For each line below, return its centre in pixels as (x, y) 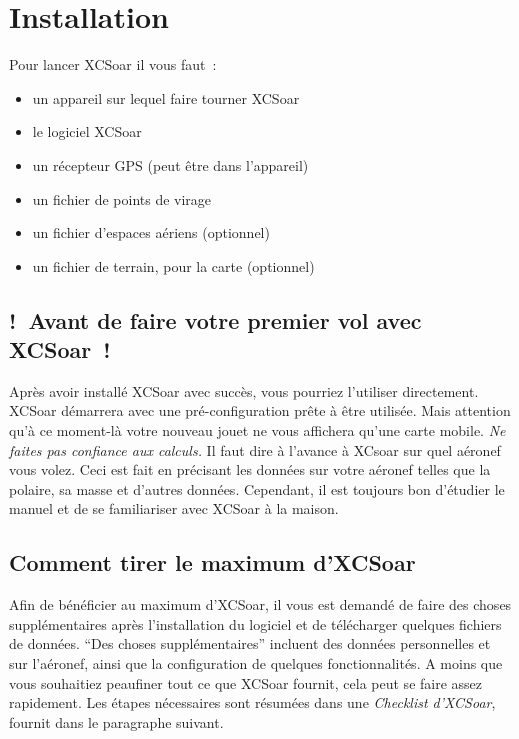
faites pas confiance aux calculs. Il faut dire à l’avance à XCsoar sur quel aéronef (255, 449)
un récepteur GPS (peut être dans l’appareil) (170, 164)
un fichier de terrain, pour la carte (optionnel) (173, 265)
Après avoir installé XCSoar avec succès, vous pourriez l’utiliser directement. (244, 390)
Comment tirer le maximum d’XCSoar (212, 562)
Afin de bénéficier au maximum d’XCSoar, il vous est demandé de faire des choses (260, 604)
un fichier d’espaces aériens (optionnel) (151, 232)
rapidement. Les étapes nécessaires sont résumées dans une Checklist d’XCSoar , (252, 702)
